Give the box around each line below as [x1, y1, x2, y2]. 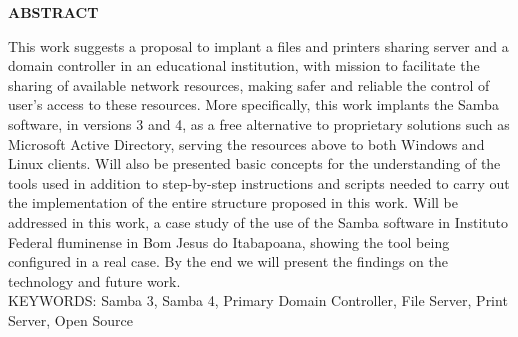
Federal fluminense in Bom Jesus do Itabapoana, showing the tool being [8, 231, 450, 252]
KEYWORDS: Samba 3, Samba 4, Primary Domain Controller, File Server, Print [8, 290, 508, 311]
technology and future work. [8, 270, 181, 291]
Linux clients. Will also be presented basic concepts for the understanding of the [8, 153, 501, 174]
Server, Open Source [8, 309, 133, 330]
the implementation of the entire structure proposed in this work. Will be [8, 192, 459, 213]
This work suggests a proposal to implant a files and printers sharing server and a [8, 35, 509, 56]
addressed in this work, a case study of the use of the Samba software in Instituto [8, 211, 509, 232]
